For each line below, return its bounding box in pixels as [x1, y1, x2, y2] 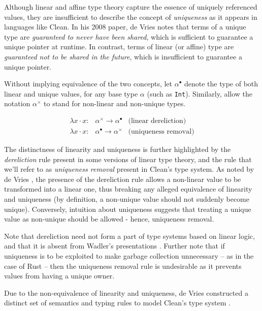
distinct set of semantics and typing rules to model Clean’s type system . [4, 297, 231, 308]
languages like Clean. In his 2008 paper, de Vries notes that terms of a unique [4, 21, 246, 32]
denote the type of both [184, 78, 258, 89]
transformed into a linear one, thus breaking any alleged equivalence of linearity [4, 183, 252, 194]
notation [4, 98, 30, 109]
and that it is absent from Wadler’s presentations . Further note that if [4, 240, 225, 251]
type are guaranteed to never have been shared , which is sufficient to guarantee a [4, 31, 253, 42]
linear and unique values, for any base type [4, 88, 138, 99]
